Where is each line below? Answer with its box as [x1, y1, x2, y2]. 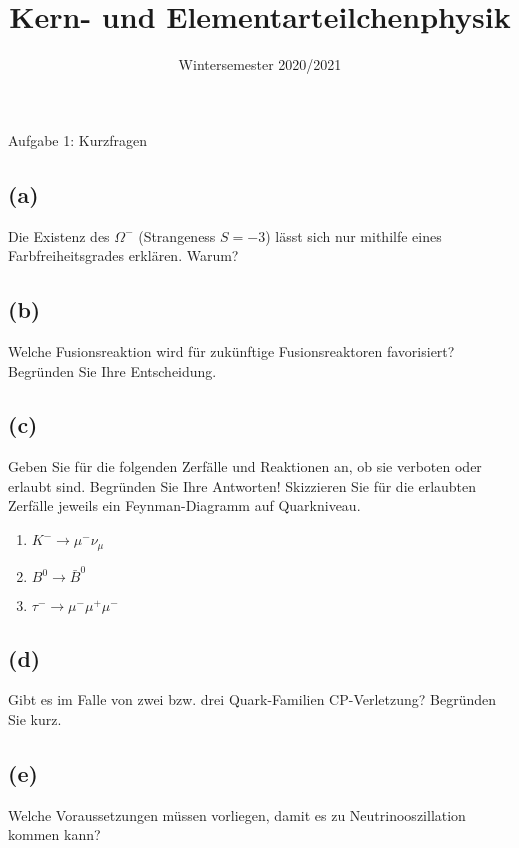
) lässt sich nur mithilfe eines [265, 225, 442, 246]
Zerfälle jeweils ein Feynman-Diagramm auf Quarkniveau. [8, 495, 361, 516]
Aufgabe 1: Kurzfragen [8, 129, 147, 150]
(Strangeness [138, 225, 216, 246]
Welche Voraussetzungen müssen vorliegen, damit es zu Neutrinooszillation [8, 804, 466, 825]
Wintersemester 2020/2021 [178, 54, 342, 75]
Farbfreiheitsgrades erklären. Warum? [8, 245, 239, 266]
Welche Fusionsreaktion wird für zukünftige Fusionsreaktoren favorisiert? [8, 340, 455, 361]
